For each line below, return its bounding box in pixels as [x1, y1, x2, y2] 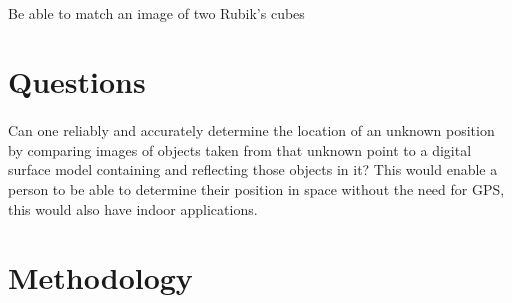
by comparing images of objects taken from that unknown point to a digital [8, 139, 472, 160]
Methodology [8, 257, 193, 298]
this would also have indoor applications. [8, 198, 258, 219]
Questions [8, 61, 146, 102]
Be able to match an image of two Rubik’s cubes [8, 2, 305, 23]
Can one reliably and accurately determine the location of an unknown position [8, 120, 495, 141]
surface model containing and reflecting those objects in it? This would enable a [8, 159, 498, 180]
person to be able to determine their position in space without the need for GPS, [8, 178, 505, 199]
